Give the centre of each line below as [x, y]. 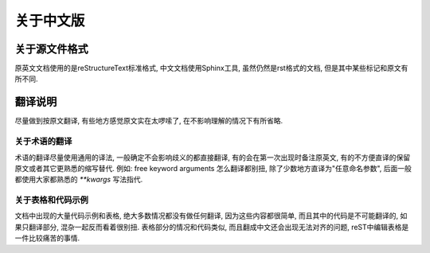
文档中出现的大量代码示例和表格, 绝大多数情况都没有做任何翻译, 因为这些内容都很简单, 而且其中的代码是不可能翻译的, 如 [211, 216]
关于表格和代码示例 [52, 200]
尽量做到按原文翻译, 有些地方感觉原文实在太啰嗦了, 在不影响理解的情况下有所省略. [149, 121]
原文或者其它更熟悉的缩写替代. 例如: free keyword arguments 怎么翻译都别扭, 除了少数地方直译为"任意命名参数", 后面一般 [213, 168]
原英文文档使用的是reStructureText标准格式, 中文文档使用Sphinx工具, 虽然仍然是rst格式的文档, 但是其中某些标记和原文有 [211, 68]
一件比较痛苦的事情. [47, 238]
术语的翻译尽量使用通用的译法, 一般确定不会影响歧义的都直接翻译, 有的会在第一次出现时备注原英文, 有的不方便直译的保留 [212, 157]
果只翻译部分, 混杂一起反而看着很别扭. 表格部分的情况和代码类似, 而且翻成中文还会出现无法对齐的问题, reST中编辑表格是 [212, 227]
